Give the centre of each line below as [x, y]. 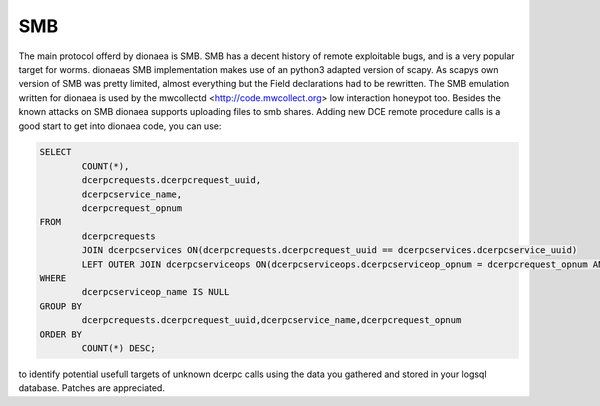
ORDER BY [61, 334]
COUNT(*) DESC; [119, 348]
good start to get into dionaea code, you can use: [120, 126]
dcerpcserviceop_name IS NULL [155, 292]
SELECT [55, 152]
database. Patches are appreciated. [91, 388]
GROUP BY [61, 306]
